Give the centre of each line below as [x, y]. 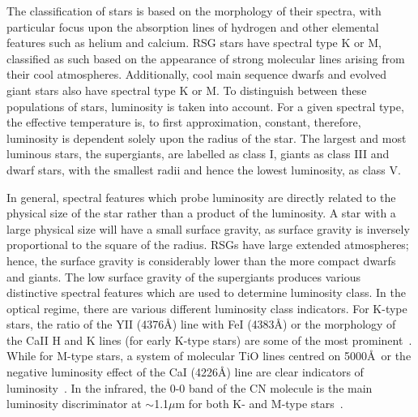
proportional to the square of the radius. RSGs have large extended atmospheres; [208, 245]
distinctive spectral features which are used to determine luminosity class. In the [206, 292]
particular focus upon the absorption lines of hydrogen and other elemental [193, 26]
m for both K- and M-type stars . [259, 404]
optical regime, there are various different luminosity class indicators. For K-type [207, 308]
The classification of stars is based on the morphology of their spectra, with [194, 11]
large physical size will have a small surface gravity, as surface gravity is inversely [208, 228]
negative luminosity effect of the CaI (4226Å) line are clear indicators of [185, 372]
